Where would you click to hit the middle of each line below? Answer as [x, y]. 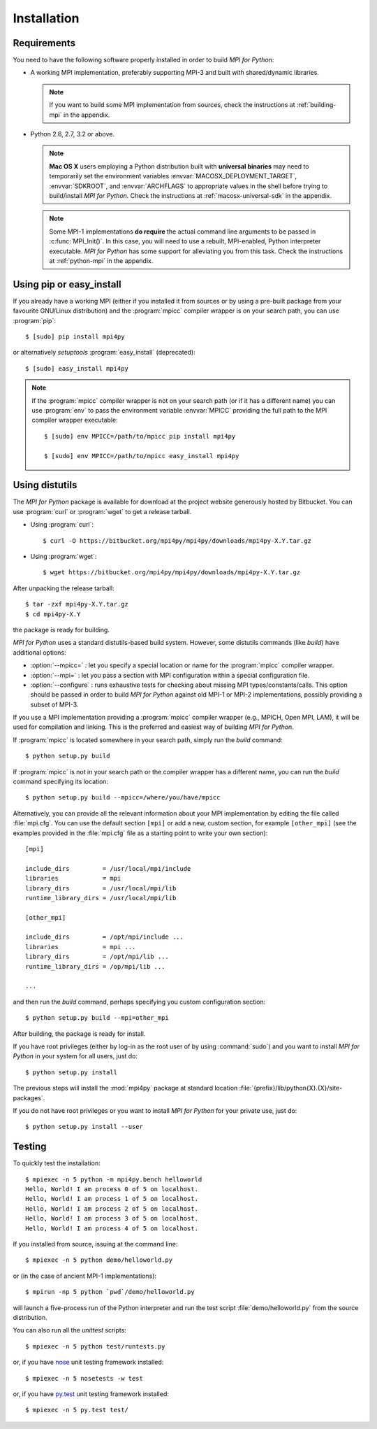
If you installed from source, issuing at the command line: [95, 1244]
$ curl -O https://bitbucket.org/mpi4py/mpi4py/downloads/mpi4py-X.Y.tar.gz [177, 541]
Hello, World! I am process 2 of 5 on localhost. [112, 1209]
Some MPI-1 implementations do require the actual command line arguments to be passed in [183, 232]
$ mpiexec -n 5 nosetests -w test [84, 1378]
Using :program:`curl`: [62, 525]
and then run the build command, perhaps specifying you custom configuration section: [139, 1002]
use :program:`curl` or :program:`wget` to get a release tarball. [102, 511]
